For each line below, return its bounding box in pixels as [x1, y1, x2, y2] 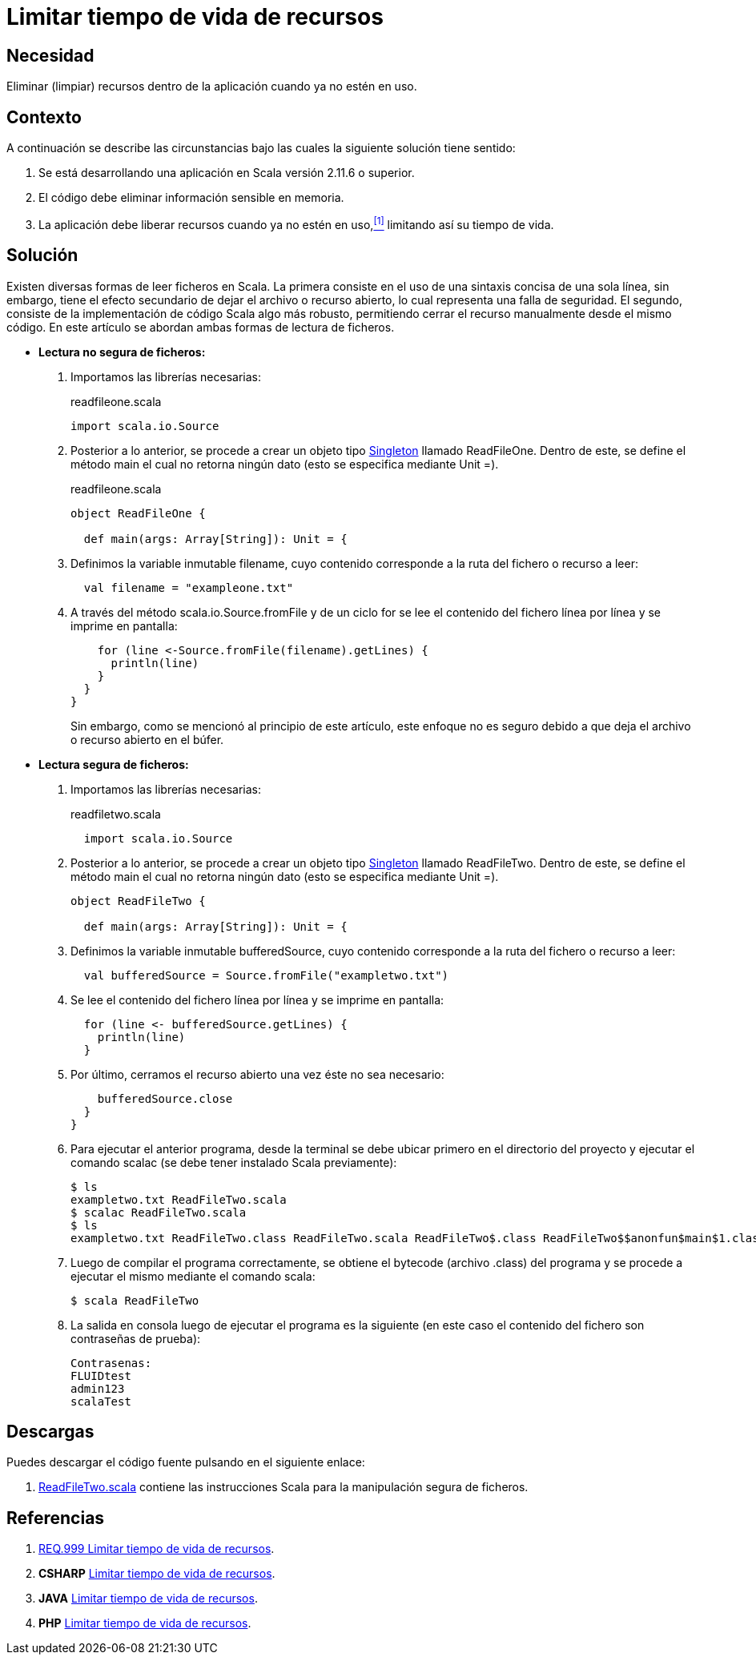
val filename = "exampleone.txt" [83, 581, 294, 594]
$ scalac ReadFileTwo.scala [70, 1205, 247, 1219]
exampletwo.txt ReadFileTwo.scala [70, 1192, 287, 1206]
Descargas [6, 1421, 94, 1442]
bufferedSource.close [97, 1092, 233, 1105]
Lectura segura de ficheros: [38, 757, 189, 771]
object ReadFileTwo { [70, 894, 206, 907]
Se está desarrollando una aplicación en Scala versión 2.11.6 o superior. [38, 166, 415, 180]
